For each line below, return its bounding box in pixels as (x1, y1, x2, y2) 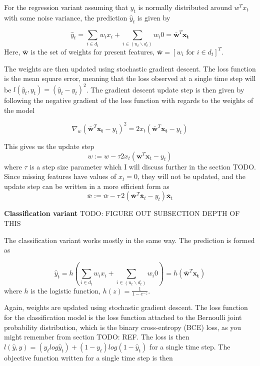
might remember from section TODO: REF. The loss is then (4, 331, 189, 342)
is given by (137, 12, 170, 22)
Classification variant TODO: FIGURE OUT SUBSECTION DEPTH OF (4, 208, 240, 218)
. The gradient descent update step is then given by (86, 84, 244, 94)
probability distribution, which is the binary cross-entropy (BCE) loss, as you (4, 321, 241, 332)
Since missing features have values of (4, 171, 116, 181)
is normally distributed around (138, 2, 232, 12)
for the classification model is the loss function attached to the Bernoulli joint (4, 311, 242, 322)
